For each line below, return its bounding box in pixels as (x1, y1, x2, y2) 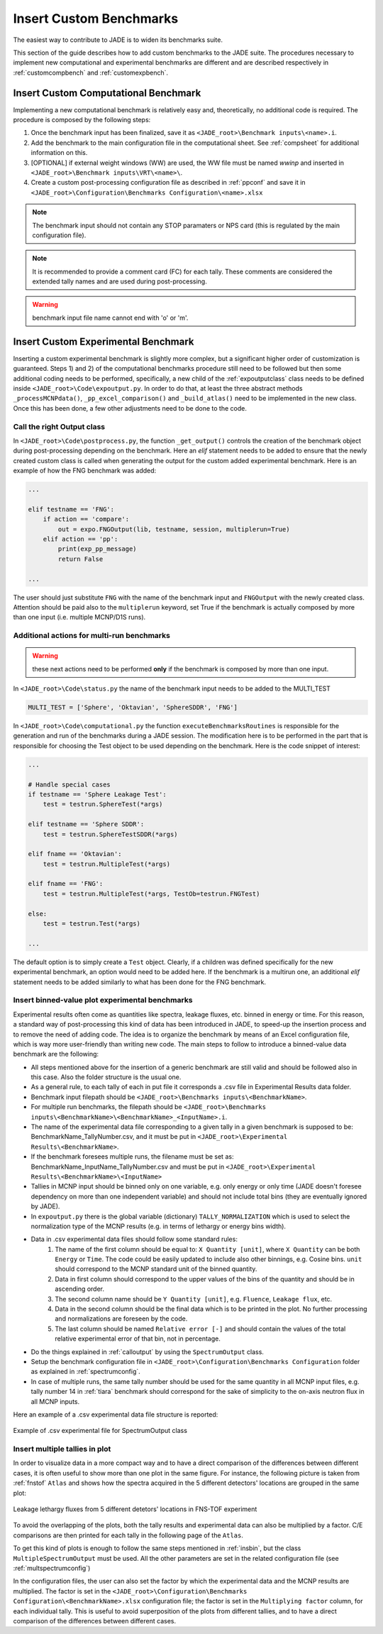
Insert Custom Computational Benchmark (13, 87, 201, 99)
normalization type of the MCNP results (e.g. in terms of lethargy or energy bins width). (30, 1222, 287, 1230)
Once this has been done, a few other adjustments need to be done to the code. (13, 404, 248, 412)
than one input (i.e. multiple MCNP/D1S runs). (13, 613, 146, 622)
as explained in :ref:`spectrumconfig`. (30, 1368, 141, 1376)
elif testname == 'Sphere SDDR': (28, 821, 145, 828)
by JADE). (30, 1202, 60, 1211)
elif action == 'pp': (43, 535, 118, 543)
